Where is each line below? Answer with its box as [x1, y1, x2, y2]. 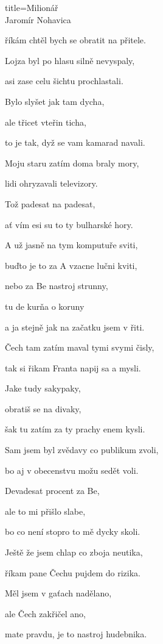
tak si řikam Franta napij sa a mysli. [5, 361, 141, 374]
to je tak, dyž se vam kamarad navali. [5, 136, 145, 149]
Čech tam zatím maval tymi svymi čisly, [5, 341, 154, 354]
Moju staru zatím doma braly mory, [5, 156, 139, 169]
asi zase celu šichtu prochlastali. [5, 74, 123, 87]
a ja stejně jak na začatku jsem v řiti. [5, 320, 145, 333]
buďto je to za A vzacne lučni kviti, [5, 259, 137, 271]
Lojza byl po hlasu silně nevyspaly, [5, 54, 135, 66]
